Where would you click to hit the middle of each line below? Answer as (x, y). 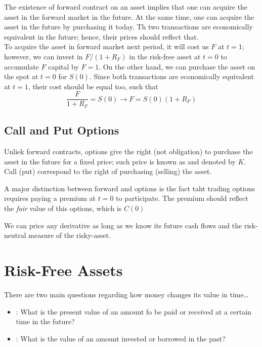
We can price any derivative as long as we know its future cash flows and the (123, 225)
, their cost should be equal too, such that (93, 86)
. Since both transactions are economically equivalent (171, 76)
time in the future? (45, 321)
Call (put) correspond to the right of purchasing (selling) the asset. (108, 171)
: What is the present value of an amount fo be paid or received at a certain (134, 311)
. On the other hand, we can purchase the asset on (177, 66)
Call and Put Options (62, 130)
